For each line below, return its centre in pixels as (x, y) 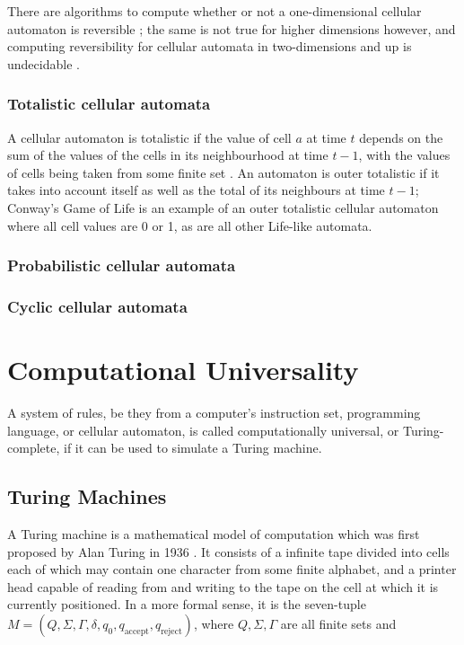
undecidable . (44, 63)
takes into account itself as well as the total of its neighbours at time (196, 190)
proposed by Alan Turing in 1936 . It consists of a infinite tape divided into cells (228, 551)
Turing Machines (87, 496)
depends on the (401, 137)
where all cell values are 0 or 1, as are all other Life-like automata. (190, 225)
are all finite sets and (338, 623)
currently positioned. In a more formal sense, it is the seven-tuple (187, 604)
